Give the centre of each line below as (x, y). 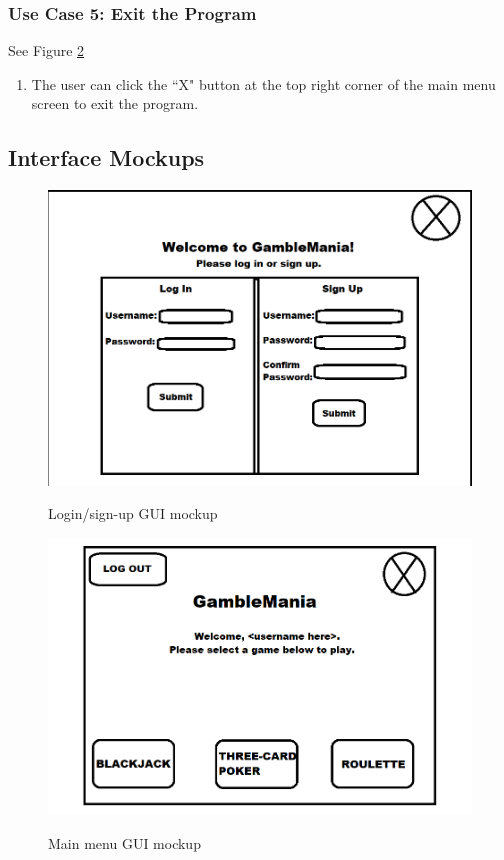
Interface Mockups (106, 157)
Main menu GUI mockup (124, 842)
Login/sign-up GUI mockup (133, 513)
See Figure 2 (46, 50)
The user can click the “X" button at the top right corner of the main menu (263, 83)
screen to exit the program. (115, 103)
